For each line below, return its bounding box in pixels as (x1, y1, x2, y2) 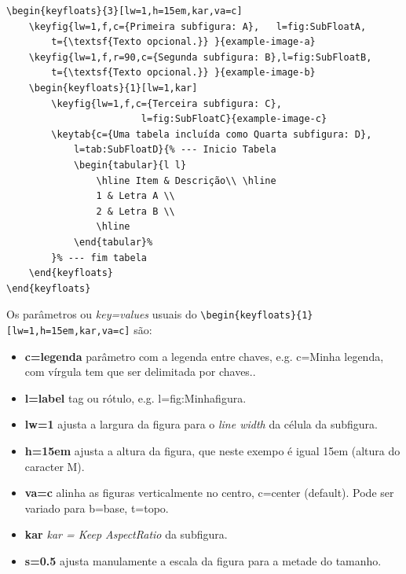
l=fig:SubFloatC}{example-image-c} (141, 113, 327, 125)
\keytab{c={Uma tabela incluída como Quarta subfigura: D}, (51, 128, 372, 140)
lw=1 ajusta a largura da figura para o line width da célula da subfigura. (24, 416, 378, 432)
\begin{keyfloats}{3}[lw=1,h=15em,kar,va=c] (6, 6, 243, 17)
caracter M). (24, 458, 85, 474)
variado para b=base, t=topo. (24, 499, 169, 516)
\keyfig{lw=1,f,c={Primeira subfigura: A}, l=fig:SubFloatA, (28, 20, 367, 32)
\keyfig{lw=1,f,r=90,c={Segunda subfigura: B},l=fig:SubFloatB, (28, 51, 372, 63)
